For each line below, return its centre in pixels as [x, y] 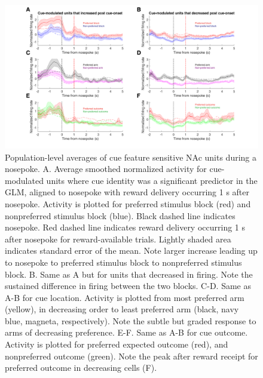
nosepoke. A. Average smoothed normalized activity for [106, 169]
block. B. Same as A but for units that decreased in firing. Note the [129, 274]
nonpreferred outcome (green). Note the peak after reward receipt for [131, 356]
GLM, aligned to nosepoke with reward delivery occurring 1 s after [127, 192]
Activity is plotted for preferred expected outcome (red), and [117, 344]
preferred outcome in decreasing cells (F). [81, 368]
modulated [24, 180]
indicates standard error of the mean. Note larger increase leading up [131, 251]
